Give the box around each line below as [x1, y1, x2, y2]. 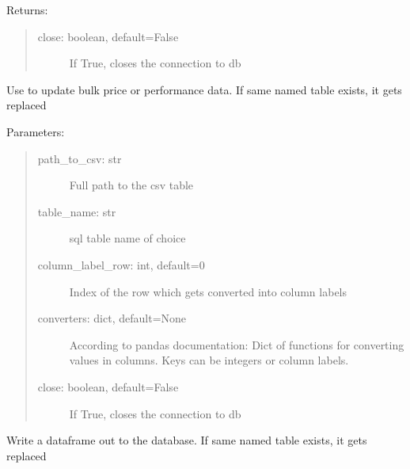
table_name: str [37, 203, 116, 219]
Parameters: [6, 123, 65, 139]
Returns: [6, 2, 48, 17]
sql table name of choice [69, 230, 186, 246]
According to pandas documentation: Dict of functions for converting [69, 336, 404, 353]
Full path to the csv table [69, 177, 194, 193]
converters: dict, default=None [37, 310, 187, 326]
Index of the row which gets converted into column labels [69, 283, 347, 299]
